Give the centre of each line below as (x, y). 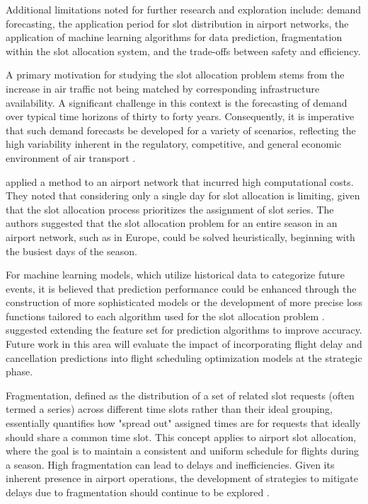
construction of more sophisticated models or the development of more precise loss (184, 302)
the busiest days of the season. (71, 251)
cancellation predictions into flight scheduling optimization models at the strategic (184, 357)
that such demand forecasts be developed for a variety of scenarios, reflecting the (181, 130)
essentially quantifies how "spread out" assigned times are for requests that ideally (183, 423)
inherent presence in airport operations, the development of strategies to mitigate (182, 478)
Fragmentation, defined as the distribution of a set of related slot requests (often (180, 395)
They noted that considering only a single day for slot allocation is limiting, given (183, 195)
